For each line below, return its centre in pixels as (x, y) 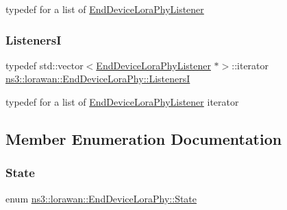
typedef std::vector (45, 65)
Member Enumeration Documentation (144, 138)
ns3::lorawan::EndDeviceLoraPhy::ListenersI (98, 79)
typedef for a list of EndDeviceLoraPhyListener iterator (122, 102)
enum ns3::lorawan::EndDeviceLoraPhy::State (101, 198)
